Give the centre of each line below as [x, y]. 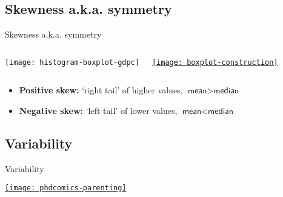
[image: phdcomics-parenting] [66, 188]
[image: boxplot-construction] [215, 62]
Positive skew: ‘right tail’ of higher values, [101, 90]
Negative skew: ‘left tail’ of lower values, [98, 111]
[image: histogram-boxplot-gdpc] [72, 62]
